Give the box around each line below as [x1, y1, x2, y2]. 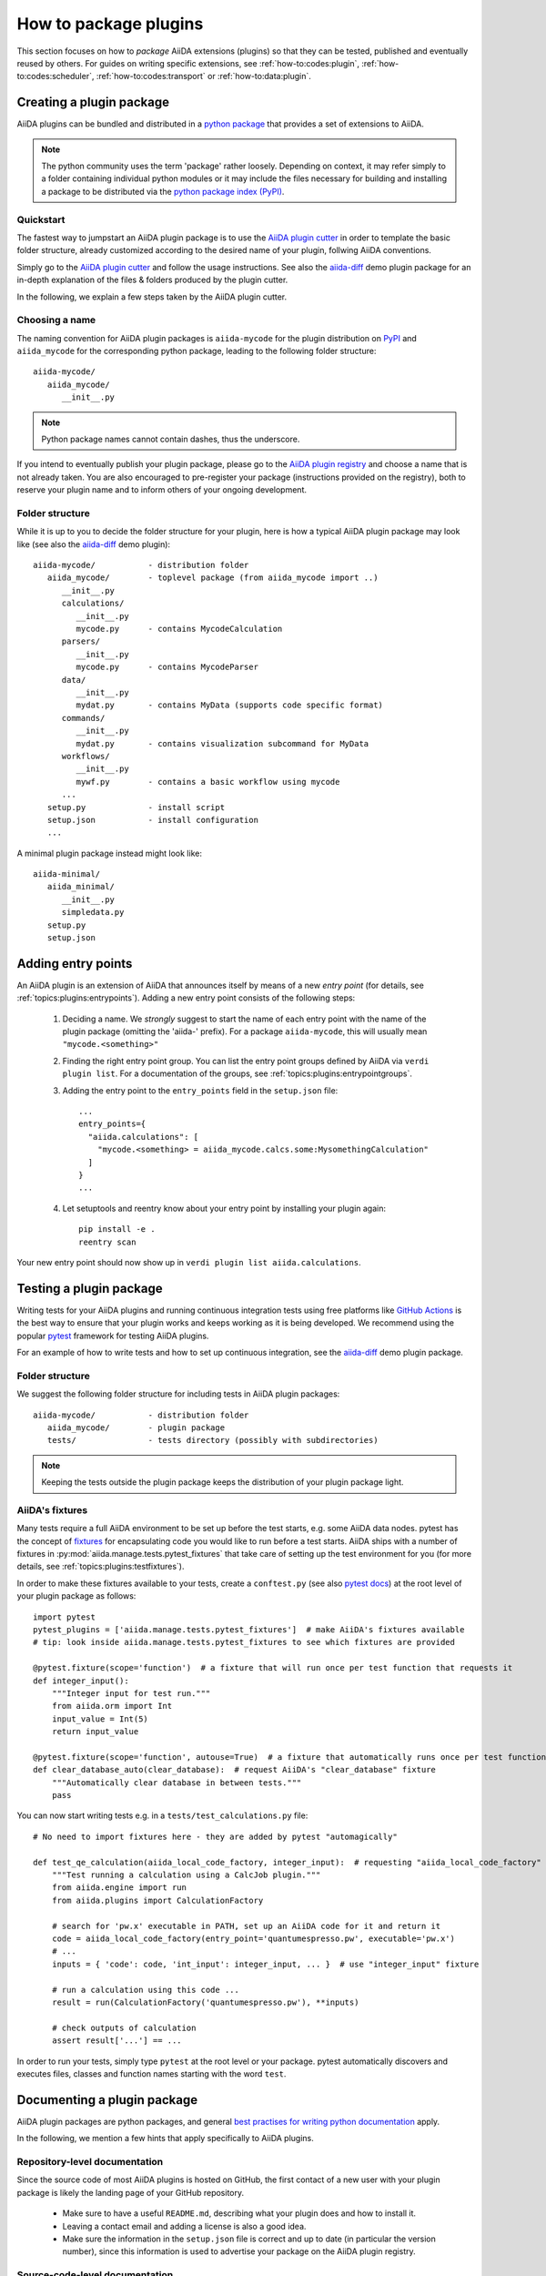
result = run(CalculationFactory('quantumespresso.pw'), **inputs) [51, 1997, 359, 2007]
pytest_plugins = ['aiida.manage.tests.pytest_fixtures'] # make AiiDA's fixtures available [33, 1625, 465, 1634]
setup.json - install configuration [46, 815, 259, 825]
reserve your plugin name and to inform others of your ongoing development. [16, 484, 307, 495]
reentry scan [78, 1236, 136, 1247]
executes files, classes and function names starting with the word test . [16, 2068, 287, 2079]
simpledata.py [61, 907, 125, 918]
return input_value [51, 1726, 139, 1737]
